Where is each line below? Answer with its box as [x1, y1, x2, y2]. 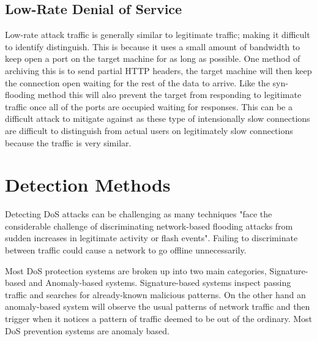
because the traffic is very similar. [5, 136, 132, 149]
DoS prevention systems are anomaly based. [5, 324, 170, 337]
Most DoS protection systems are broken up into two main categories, [5, 264, 267, 277]
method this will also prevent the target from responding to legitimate [37, 88, 302, 101]
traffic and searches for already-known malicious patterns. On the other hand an [5, 288, 306, 301]
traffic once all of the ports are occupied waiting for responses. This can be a [5, 100, 293, 113]
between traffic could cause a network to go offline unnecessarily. [5, 244, 247, 257]
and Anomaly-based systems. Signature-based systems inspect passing [28, 276, 291, 289]
